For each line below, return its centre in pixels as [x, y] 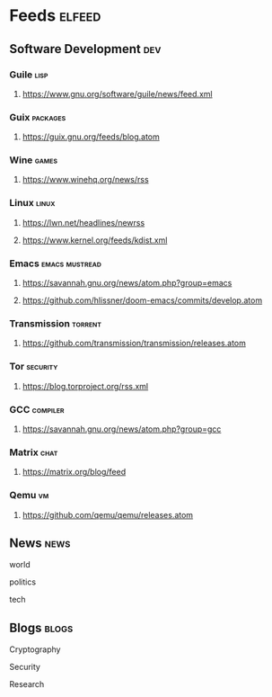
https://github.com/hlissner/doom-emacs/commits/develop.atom [142, 300]
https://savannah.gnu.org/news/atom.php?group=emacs [127, 283]
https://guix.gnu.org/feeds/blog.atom [91, 137]
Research [27, 684]
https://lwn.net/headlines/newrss [83, 222]
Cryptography [35, 649]
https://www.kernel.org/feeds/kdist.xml [95, 240]
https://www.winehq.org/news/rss [86, 180]
